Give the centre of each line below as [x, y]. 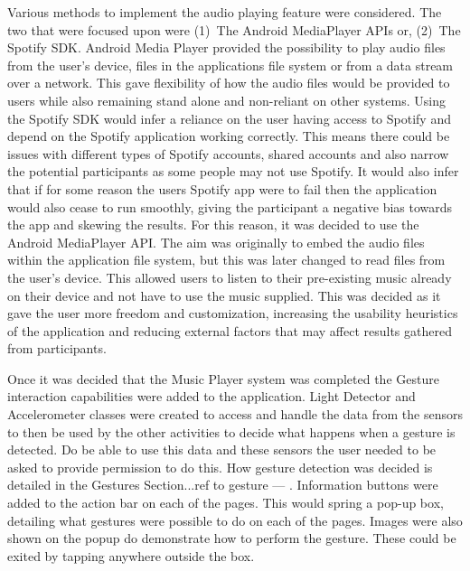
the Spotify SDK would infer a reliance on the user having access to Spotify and [229, 118]
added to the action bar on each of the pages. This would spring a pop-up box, [226, 503]
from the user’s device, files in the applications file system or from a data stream [230, 65]
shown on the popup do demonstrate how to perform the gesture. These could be [232, 538]
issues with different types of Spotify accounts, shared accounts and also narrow [228, 153]
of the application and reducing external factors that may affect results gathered [230, 330]
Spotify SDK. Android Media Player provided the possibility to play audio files [226, 47]
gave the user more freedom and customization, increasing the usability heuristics [233, 313]
